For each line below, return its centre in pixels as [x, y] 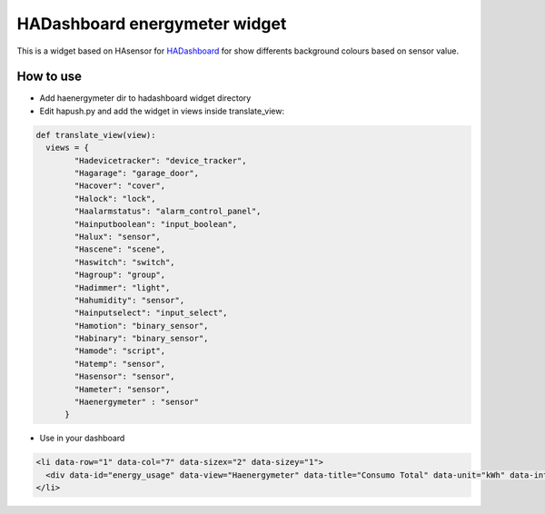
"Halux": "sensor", [117, 237]
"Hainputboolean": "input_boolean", [156, 224]
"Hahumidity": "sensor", [129, 300]
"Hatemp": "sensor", [120, 364]
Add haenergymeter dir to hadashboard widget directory [145, 98]
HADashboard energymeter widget [152, 24]
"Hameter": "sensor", [122, 389]
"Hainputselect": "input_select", [151, 313]
